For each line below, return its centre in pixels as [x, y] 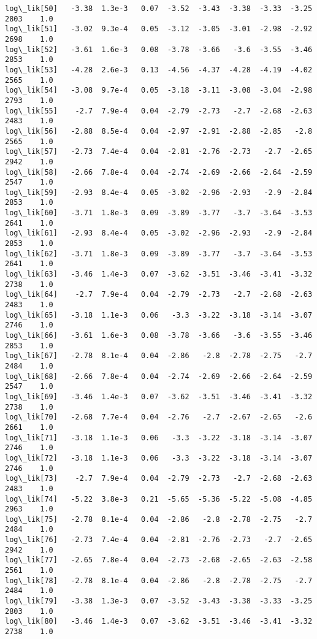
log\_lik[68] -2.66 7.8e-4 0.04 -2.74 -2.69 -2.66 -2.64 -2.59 [159, 376]
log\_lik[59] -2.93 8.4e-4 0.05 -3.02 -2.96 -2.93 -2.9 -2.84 [159, 192]
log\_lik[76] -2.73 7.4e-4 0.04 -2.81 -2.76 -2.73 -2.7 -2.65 [159, 540]
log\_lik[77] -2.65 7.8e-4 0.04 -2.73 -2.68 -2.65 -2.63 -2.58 [159, 560]
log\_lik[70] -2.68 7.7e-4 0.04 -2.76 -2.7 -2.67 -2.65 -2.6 [159, 417]
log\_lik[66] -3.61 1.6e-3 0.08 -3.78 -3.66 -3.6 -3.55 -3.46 [159, 335]
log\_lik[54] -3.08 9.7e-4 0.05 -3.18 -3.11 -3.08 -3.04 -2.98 [159, 90]
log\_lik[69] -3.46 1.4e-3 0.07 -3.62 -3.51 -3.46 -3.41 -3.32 [159, 396]
